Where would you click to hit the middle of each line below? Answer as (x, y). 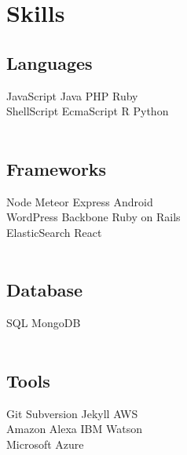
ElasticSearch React (54, 232)
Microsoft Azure (45, 444)
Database (45, 290)
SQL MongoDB (44, 323)
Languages (49, 62)
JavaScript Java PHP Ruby (72, 95)
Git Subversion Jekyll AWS (72, 413)
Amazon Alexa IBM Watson (74, 429)
